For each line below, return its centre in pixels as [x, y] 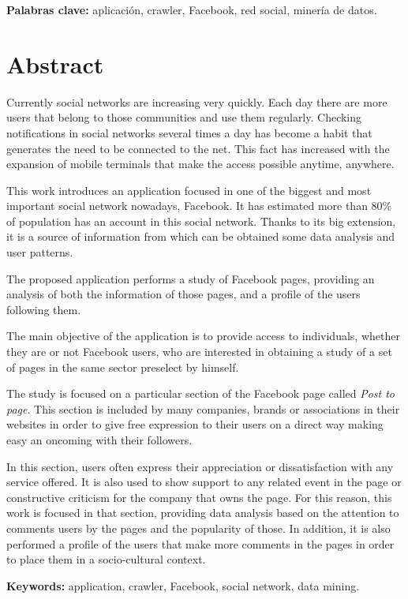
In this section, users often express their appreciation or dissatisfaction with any [200, 466]
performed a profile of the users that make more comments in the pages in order [200, 543]
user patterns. [40, 252]
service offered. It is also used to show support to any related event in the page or [204, 482]
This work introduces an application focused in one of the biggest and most [189, 190]
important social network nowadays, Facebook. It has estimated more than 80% [199, 206]
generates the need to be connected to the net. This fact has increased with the [198, 148]
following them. [44, 309]
